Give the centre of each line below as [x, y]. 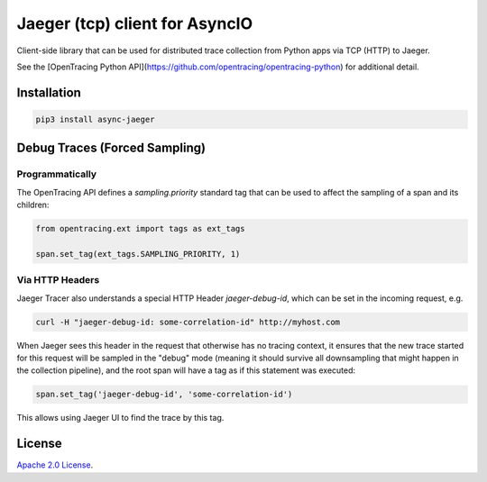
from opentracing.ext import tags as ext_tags [140, 229]
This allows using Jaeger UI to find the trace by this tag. [120, 418]
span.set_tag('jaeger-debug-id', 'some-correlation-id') [164, 395]
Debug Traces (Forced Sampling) [111, 148]
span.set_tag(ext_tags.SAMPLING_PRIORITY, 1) [138, 254]
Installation [49, 92]
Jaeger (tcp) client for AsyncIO [135, 23]
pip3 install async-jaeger [95, 119]
